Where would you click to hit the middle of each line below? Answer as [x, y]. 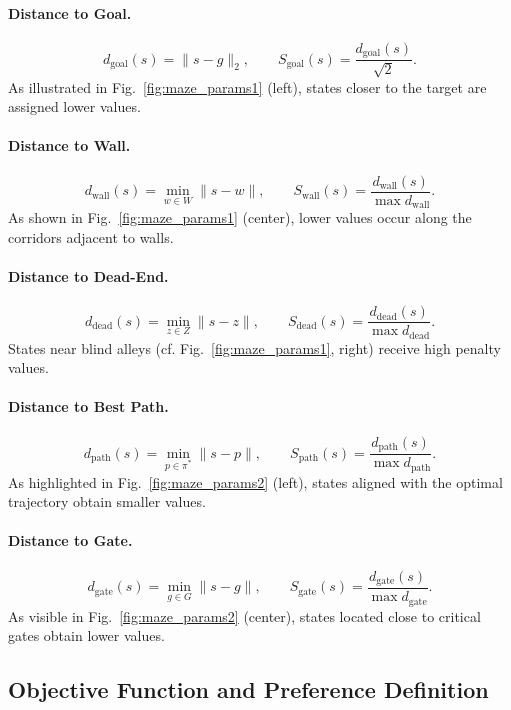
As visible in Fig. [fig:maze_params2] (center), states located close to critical [244, 615]
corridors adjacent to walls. [91, 236]
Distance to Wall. [69, 145]
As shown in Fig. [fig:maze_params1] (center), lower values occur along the [240, 217]
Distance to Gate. [70, 540]
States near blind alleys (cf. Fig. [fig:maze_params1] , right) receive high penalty [254, 347]
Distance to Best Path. [88, 406]
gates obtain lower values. [86, 635]
